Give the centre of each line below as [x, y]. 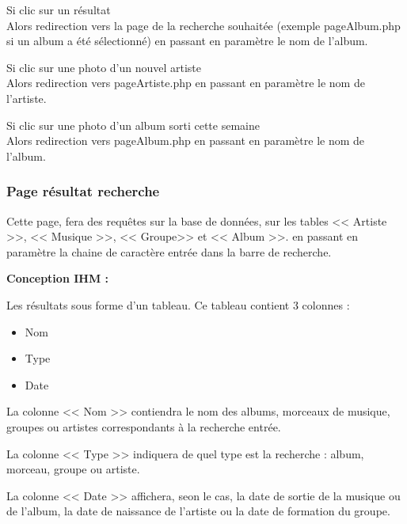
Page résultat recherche [83, 191]
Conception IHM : [58, 278]
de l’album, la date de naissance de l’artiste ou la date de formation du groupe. [198, 511]
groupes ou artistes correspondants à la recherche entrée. [144, 426]
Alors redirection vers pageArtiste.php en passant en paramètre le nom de [186, 83]
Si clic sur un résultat [59, 9]
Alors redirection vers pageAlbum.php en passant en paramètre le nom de [186, 140]
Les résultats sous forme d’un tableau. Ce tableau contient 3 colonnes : [178, 304]
